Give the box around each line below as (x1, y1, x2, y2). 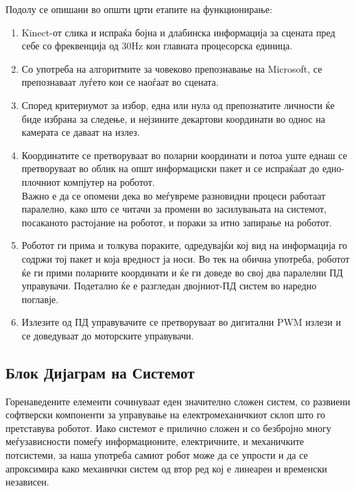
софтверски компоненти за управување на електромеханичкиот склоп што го (5, 407, 326, 422)
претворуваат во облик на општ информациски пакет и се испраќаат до (21, 161, 320, 176)
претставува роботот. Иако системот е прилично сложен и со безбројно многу (5, 420, 331, 435)
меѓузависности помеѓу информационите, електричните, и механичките (5, 434, 305, 448)
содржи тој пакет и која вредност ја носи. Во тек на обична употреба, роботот (21, 251, 350, 265)
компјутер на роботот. (63, 174, 155, 189)
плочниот (21, 174, 60, 189)
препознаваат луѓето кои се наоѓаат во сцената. (21, 75, 219, 89)
